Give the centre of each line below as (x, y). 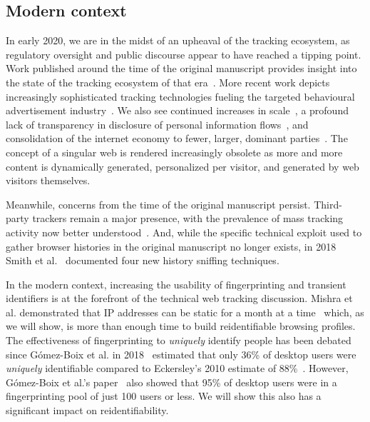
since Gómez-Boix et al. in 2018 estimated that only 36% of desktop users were (181, 354)
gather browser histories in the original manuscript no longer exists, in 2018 (171, 246)
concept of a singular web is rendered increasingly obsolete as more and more (174, 152)
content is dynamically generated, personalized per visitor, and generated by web (183, 166)
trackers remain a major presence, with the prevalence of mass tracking (188, 218)
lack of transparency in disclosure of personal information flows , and (157, 124)
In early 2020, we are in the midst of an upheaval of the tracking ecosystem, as (178, 40)
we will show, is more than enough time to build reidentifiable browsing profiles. (181, 326)
